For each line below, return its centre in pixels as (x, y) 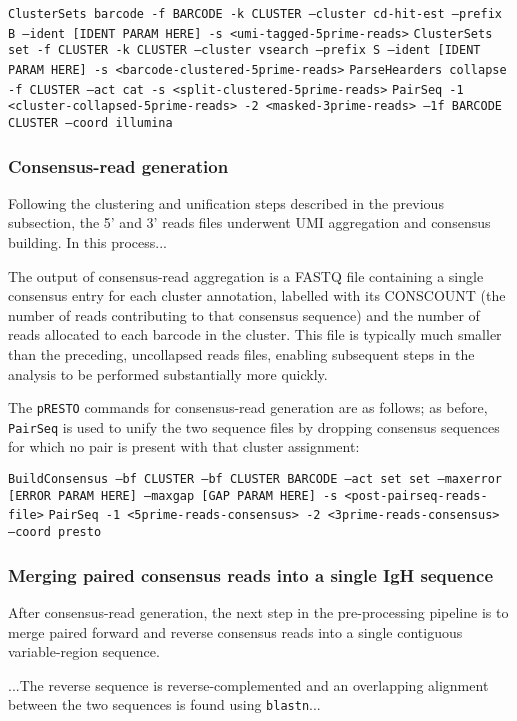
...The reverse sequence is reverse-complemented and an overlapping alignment (248, 684)
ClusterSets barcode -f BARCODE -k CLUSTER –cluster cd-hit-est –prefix (255, 14)
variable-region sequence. (84, 651)
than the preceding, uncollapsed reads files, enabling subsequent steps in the (241, 353)
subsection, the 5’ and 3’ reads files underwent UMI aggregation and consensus (249, 222)
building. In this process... (87, 242)
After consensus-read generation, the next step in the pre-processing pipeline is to (258, 611)
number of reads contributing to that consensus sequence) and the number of (244, 314)
